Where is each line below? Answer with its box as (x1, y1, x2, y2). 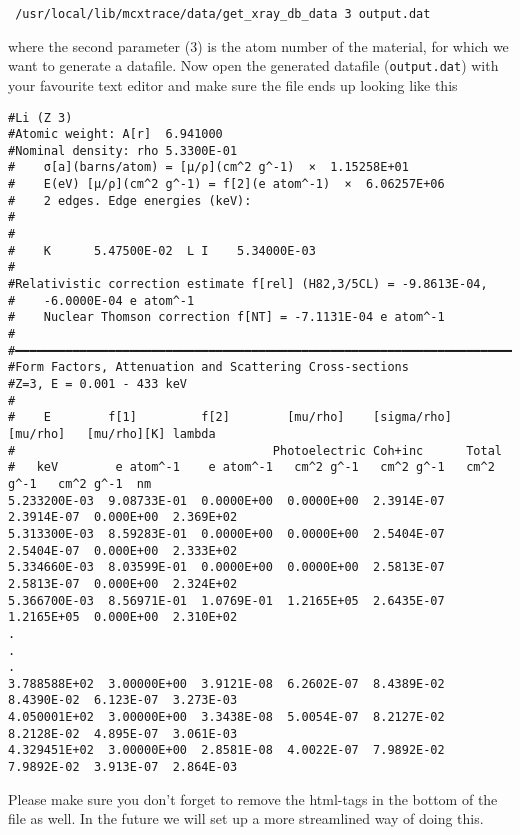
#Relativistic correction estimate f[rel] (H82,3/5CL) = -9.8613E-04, (8, 277, 488, 292)
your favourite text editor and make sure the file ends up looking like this (8, 74, 458, 95)
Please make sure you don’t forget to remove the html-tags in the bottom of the (8, 788, 498, 809)
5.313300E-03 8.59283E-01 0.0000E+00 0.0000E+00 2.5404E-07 (8, 526, 445, 541)
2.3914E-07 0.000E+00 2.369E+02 (8, 510, 238, 525)
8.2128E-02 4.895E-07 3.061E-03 (8, 726, 238, 741)
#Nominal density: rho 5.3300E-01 (8, 143, 238, 158)
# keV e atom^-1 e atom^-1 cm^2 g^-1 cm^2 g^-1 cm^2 (8, 460, 495, 475)
